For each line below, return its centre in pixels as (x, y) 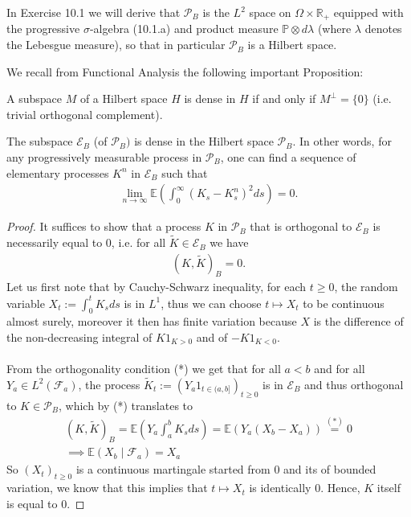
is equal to (32, 503)
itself (389, 488)
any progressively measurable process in (104, 157)
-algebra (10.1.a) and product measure (184, 29)
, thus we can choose (211, 303)
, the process (109, 384)
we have (229, 242)
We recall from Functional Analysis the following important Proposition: (185, 71)
